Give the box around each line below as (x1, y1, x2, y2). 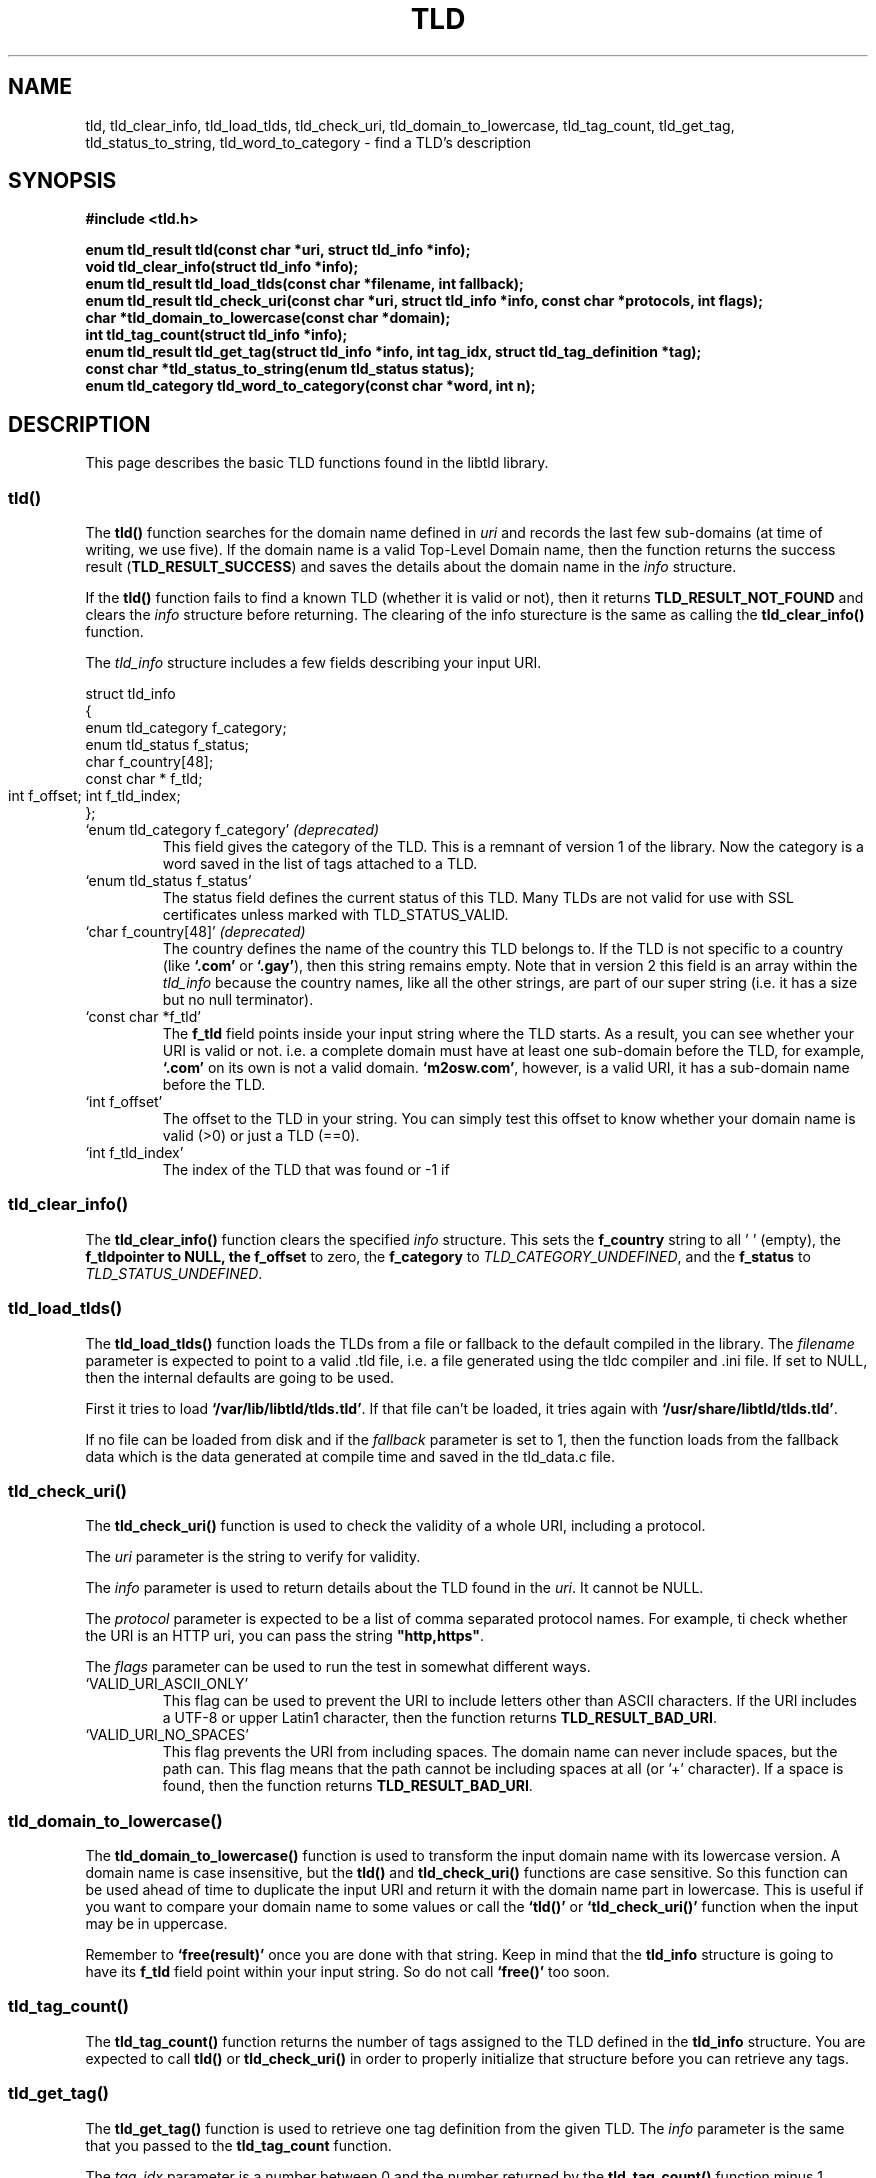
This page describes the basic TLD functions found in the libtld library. (85, 454, 549, 472)
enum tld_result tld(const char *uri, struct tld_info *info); (85, 241, 471, 259)
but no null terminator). (162, 991, 314, 1009)
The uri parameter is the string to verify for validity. (85, 1548, 421, 1566)
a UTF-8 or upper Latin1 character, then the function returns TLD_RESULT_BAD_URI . (162, 1709, 717, 1727)
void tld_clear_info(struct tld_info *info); (85, 258, 359, 276)
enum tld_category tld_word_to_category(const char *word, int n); (85, 377, 536, 395)
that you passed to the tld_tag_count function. (85, 2136, 392, 2154)
